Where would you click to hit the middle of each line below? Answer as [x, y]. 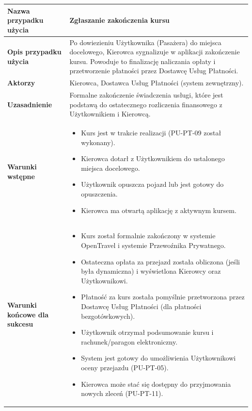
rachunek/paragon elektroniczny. [129, 341]
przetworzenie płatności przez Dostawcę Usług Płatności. [154, 71]
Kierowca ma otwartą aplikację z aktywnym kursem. [159, 210]
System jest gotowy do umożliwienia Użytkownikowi [158, 358]
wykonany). [98, 142]
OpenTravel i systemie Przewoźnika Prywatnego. [153, 245]
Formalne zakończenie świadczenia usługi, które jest [146, 95]
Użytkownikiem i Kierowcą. [110, 114]
